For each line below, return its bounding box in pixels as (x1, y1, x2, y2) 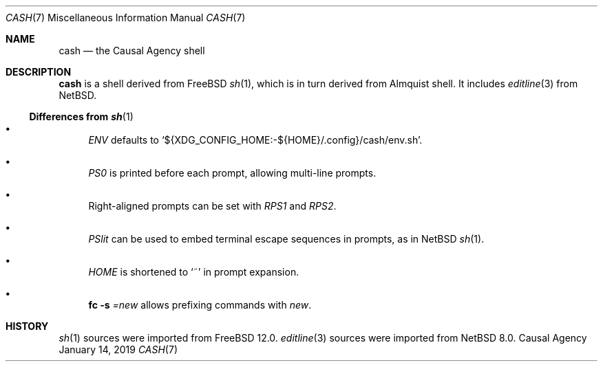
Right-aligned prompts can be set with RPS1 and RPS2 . (88, 200, 337, 212)
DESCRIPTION (6, 66, 72, 78)
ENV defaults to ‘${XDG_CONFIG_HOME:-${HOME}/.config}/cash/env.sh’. (88, 134, 423, 146)
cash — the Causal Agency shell (59, 45, 205, 56)
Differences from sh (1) (29, 111, 134, 122)
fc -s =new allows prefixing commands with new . (88, 299, 312, 311)
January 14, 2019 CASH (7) (59, 344, 178, 355)
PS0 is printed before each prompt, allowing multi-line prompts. (88, 167, 377, 179)
